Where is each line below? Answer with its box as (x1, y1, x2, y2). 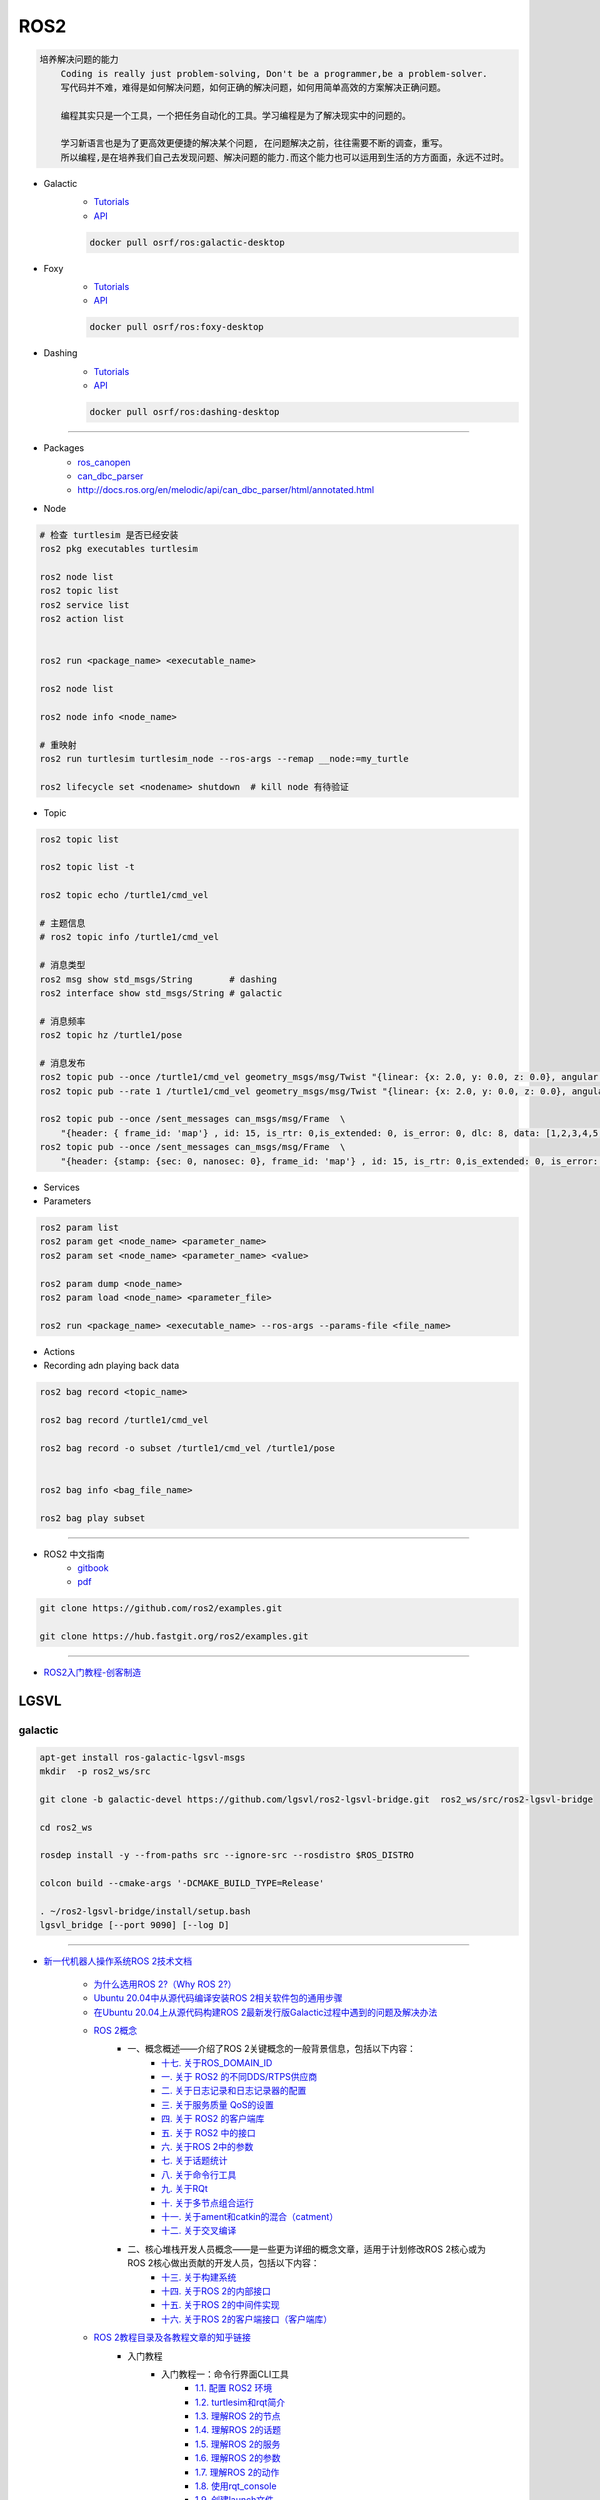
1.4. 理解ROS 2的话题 (195, 2424, 282, 2436)
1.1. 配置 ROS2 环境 (195, 2382, 273, 2394)
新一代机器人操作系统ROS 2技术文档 (43, 1955, 193, 1967)
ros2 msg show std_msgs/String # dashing (39, 973, 277, 985)
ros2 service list (39, 599, 130, 610)
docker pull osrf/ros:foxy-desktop (89, 321, 264, 333)
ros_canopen (77, 456, 131, 468)
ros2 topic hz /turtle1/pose (39, 1030, 183, 1041)
